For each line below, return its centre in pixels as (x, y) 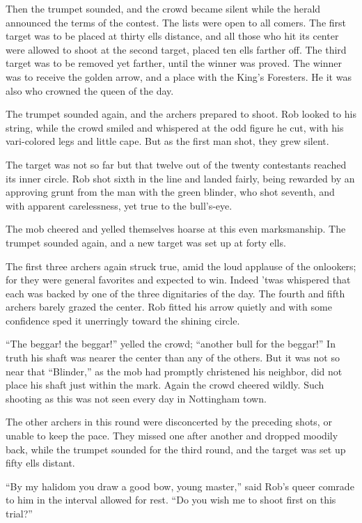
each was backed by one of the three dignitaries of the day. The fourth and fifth (175, 293)
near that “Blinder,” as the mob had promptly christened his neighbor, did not (174, 371)
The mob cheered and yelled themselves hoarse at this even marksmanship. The (176, 229)
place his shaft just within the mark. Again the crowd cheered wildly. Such (165, 385)
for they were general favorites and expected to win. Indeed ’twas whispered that (178, 280)
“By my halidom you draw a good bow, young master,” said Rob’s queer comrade (180, 486)
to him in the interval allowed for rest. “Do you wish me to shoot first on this (171, 500)
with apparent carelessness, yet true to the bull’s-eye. (119, 205)
